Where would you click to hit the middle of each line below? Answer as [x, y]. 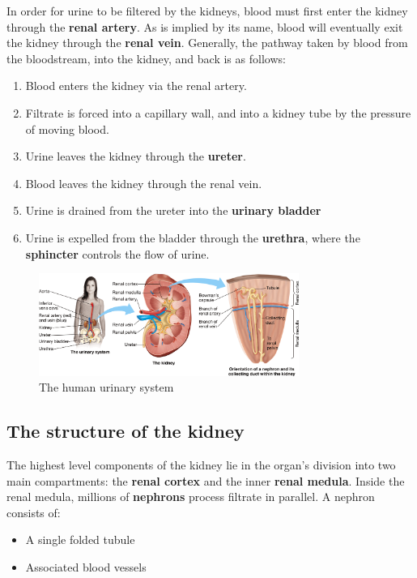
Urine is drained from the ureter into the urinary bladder [173, 210]
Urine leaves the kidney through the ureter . [136, 156]
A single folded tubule [80, 539]
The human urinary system [106, 387]
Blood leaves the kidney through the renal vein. [144, 183]
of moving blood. [67, 128]
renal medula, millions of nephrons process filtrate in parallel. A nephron [191, 497]
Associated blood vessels [86, 566]
